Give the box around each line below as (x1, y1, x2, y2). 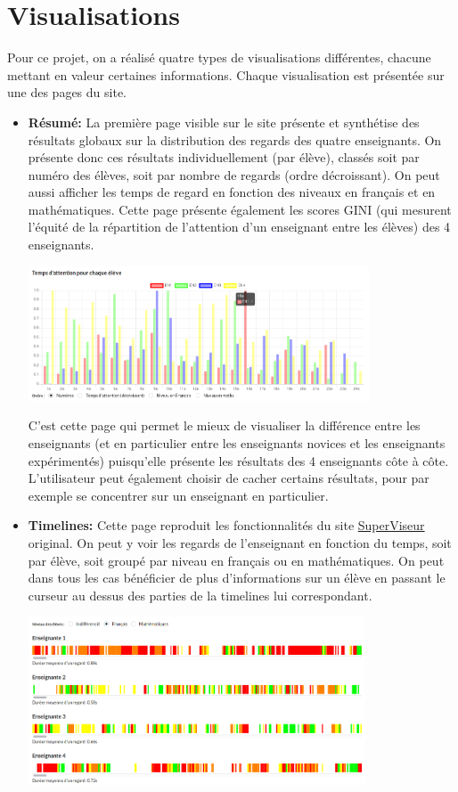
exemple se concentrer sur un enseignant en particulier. (28, 486, 329, 504)
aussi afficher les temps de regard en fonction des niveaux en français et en (28, 183, 436, 201)
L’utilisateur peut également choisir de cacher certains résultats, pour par (28, 469, 429, 487)
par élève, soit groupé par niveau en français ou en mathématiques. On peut (28, 551, 445, 569)
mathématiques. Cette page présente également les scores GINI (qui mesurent (28, 200, 452, 218)
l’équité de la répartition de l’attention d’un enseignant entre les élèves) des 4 (28, 217, 451, 236)
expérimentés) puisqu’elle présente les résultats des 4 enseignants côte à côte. (28, 451, 449, 469)
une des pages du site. (7, 83, 127, 102)
